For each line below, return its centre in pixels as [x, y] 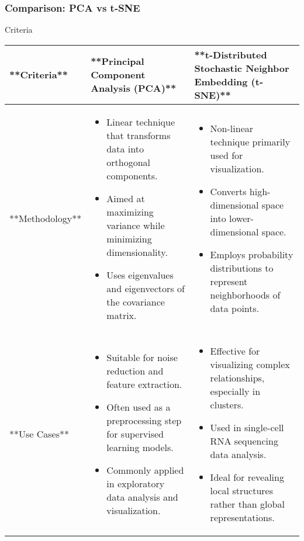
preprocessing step [144, 421]
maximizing [130, 211]
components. [132, 175]
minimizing [129, 238]
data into [125, 148]
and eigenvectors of [146, 288]
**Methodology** [46, 219]
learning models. [140, 448]
